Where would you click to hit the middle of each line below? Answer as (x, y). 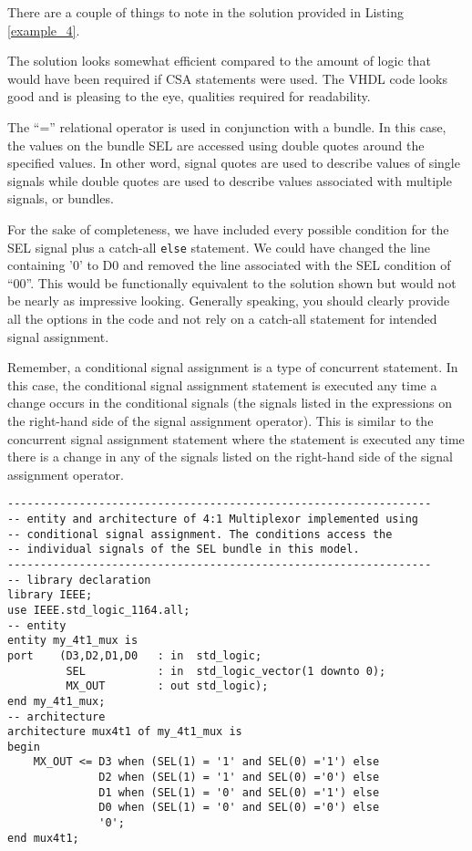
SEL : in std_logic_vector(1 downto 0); (226, 671)
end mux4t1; (43, 838)
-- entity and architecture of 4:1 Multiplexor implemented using (213, 519)
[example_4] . (44, 30)
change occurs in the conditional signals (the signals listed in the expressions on (230, 403)
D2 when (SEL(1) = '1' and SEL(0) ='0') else (239, 778)
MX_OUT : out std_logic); (167, 686)
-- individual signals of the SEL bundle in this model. (184, 550)
